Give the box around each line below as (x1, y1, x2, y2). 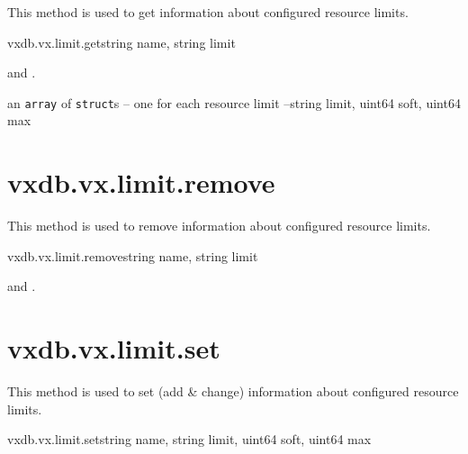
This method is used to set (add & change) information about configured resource (7, 382, 459, 401)
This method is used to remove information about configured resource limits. (7, 216, 431, 235)
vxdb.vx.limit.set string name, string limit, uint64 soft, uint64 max (7, 430, 372, 449)
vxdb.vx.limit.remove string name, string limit (7, 246, 258, 265)
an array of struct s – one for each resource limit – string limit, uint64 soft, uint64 (7, 93, 461, 112)
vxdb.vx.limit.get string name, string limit (7, 32, 236, 51)
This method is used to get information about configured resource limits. (7, 3, 409, 21)
